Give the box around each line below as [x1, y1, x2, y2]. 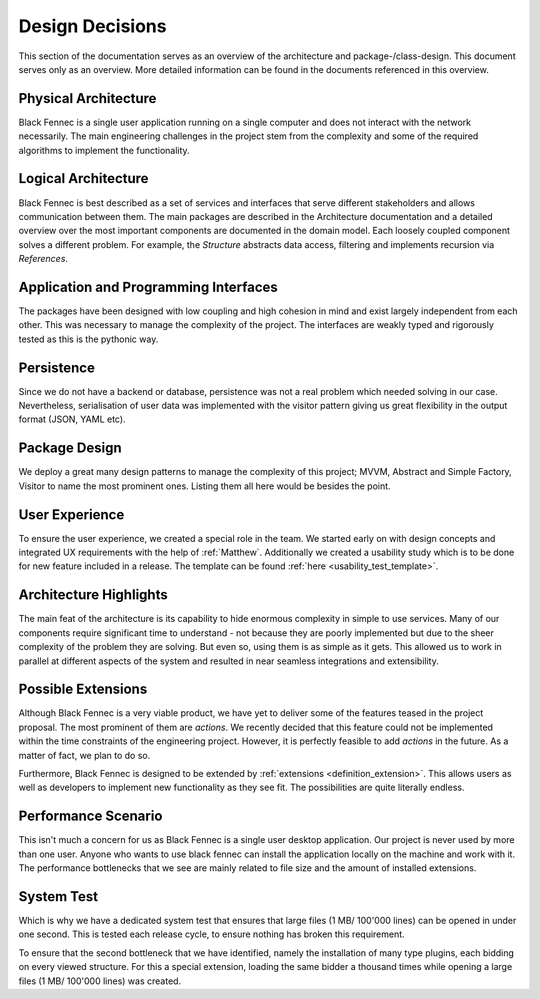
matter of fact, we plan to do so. [18, 749, 151, 761]
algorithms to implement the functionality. [18, 144, 190, 156]
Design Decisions [18, 15, 167, 37]
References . [18, 253, 69, 265]
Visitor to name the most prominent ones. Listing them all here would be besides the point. [18, 480, 391, 492]
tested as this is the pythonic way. [18, 333, 159, 345]
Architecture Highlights [18, 586, 169, 604]
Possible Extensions [18, 681, 148, 698]
